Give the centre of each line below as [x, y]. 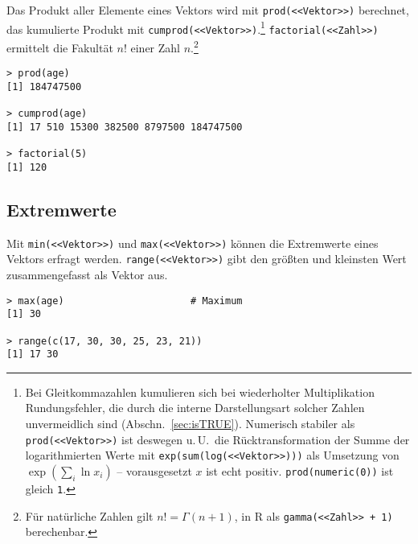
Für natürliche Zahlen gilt [89, 515]
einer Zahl [155, 47]
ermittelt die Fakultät [60, 47]
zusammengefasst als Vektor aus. [87, 274]
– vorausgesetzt [154, 470]
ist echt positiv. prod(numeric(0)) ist [300, 470]
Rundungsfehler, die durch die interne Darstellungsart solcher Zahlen [195, 408]
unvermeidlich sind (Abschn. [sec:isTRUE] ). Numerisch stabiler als [190, 424]
